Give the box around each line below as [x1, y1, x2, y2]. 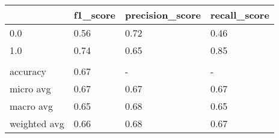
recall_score [210, 8, 269, 22]
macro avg [10, 99, 54, 113]
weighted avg [10, 116, 64, 130]
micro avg [10, 82, 51, 95]
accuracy [10, 64, 46, 78]
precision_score [125, 8, 201, 22]
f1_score [73, 8, 116, 22]
